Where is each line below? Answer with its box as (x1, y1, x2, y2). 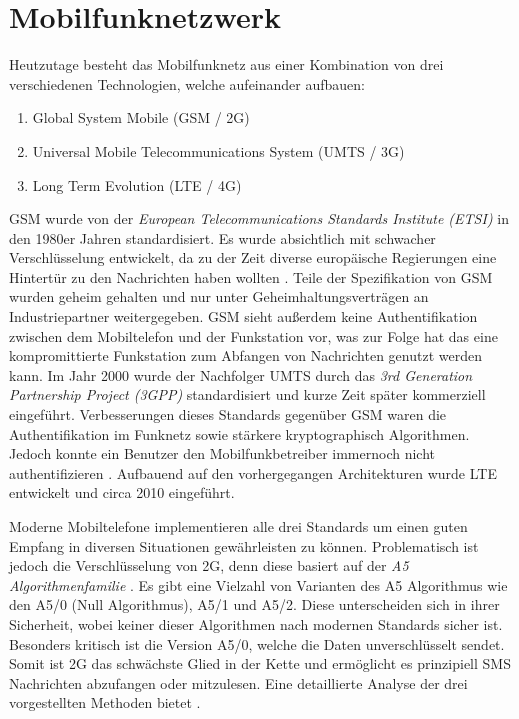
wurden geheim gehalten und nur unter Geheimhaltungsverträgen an (9, 286, 429, 307)
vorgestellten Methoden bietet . (9, 692, 201, 713)
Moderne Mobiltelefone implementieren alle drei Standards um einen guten (9, 516, 468, 536)
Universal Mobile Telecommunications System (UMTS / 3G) (32, 140, 405, 161)
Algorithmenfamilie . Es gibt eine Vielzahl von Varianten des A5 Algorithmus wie (9, 574, 508, 595)
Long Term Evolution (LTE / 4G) (32, 174, 242, 195)
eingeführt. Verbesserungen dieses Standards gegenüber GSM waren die (9, 404, 447, 425)
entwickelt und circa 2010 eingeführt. (9, 482, 235, 503)
